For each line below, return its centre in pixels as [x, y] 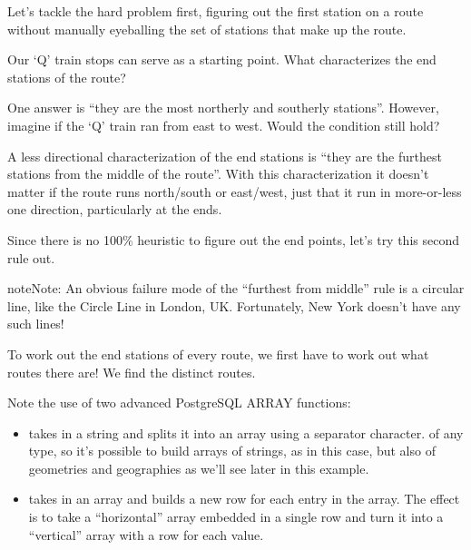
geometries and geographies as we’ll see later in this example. [199, 468]
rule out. [31, 257]
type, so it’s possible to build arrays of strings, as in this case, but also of [232, 451]
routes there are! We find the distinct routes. [132, 372]
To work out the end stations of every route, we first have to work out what [218, 354]
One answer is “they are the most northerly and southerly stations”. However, [223, 108]
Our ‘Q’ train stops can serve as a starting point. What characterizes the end [222, 59]
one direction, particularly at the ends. [115, 209]
